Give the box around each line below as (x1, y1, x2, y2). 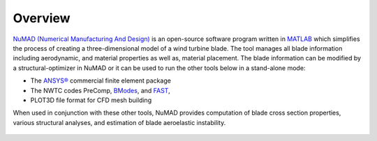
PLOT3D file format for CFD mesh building (30, 96, 152, 104)
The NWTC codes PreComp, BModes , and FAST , (30, 86, 170, 94)
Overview (13, 10, 71, 26)
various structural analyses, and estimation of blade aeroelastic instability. (13, 118, 226, 126)
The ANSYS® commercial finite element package (30, 76, 171, 85)
